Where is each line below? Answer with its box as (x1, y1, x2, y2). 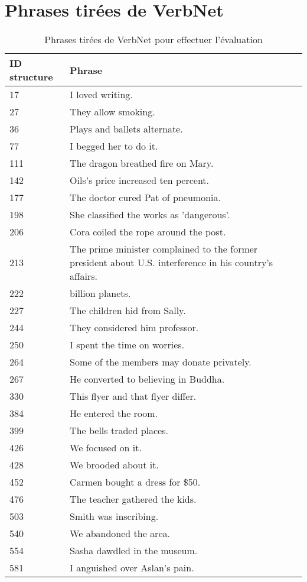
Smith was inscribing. (70, 509, 159, 523)
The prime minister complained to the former (70, 242, 258, 256)
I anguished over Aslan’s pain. (70, 561, 194, 575)
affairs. (70, 269, 97, 283)
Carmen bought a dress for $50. (70, 475, 201, 489)
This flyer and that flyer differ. (70, 389, 197, 403)
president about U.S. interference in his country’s (70, 256, 273, 270)
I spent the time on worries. (70, 338, 185, 352)
